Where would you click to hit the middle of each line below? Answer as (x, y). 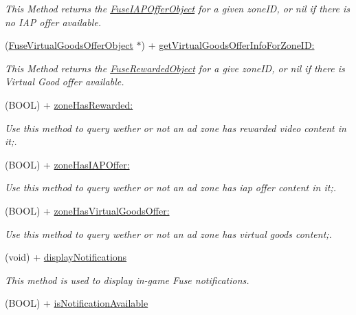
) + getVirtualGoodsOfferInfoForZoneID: (228, 45)
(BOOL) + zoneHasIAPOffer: (67, 164)
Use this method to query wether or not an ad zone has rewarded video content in (176, 128)
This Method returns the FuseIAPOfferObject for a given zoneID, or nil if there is (178, 8)
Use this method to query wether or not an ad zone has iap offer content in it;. (170, 187)
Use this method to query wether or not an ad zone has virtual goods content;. (168, 233)
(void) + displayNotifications (66, 257)
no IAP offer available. (53, 22)
